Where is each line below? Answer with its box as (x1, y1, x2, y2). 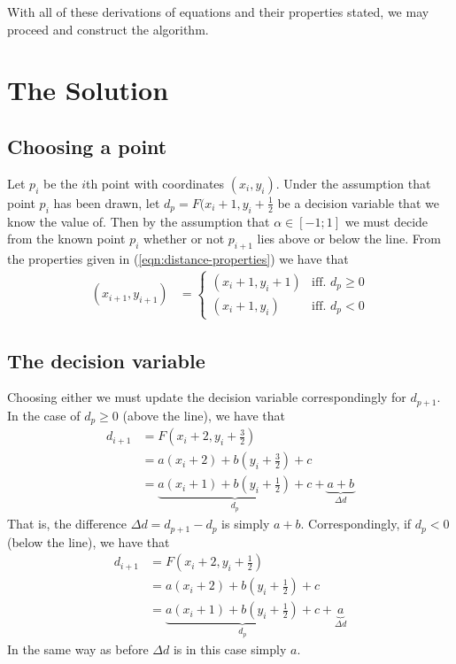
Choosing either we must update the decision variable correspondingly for (7, 388, 406, 406)
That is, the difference (7, 514, 128, 533)
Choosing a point (7, 132, 167, 159)
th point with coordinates (85, 174, 225, 192)
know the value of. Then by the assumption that (7, 212, 270, 230)
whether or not (143, 229, 225, 248)
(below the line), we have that (7, 532, 170, 551)
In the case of (7, 405, 81, 424)
